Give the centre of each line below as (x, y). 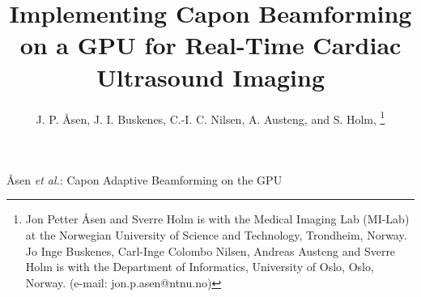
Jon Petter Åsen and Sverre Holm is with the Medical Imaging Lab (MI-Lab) (217, 219)
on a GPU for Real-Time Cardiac (210, 45)
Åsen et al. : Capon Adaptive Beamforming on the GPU (145, 179)
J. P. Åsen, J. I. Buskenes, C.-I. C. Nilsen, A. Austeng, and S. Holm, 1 (210, 117)
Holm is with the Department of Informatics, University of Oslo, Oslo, (200, 267)
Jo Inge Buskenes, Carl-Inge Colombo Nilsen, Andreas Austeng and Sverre (210, 250)
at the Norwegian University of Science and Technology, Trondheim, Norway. (216, 234)
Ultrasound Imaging (210, 76)
